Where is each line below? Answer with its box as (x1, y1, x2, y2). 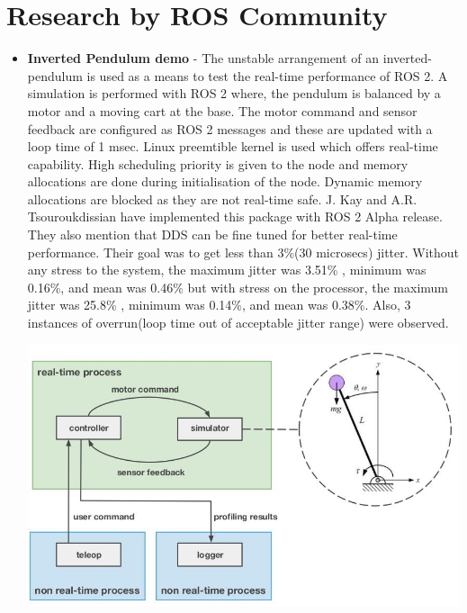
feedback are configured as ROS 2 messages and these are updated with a (27, 119, 433, 138)
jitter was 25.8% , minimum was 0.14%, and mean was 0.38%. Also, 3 (27, 295, 411, 314)
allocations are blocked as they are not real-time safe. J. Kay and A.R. (27, 189, 418, 208)
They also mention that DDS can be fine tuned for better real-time (27, 225, 398, 244)
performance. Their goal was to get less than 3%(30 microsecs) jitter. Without (27, 242, 460, 261)
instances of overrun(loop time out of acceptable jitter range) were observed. (27, 313, 449, 332)
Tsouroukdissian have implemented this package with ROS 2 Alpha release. (27, 207, 443, 226)
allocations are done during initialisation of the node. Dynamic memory (27, 172, 423, 191)
